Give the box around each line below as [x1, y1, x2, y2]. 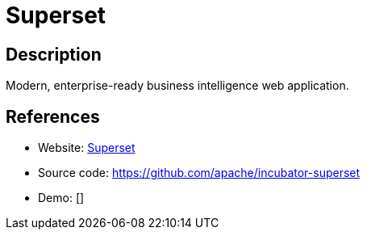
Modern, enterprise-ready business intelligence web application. [6, 78, 349, 93]
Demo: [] [38, 191, 85, 205]
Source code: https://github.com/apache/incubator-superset [38, 166, 361, 180]
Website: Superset [38, 141, 136, 155]
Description [6, 44, 102, 65]
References [6, 106, 100, 127]
